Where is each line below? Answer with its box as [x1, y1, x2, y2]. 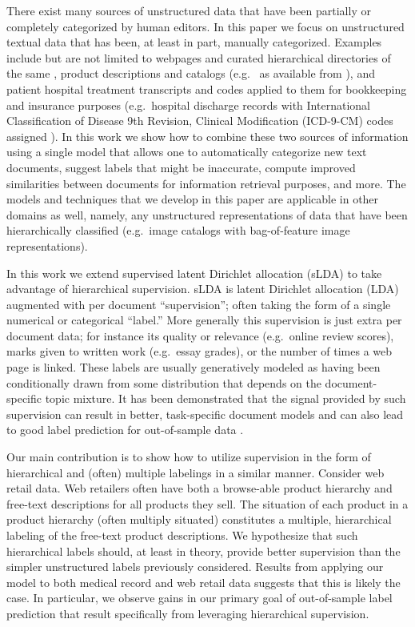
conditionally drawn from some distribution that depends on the [6, 374, 321, 391]
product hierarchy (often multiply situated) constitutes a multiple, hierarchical [6, 511, 392, 528]
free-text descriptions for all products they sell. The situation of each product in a [6, 495, 409, 512]
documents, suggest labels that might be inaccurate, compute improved [6, 159, 356, 175]
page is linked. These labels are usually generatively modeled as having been [6, 359, 381, 376]
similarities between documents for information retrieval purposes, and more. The [6, 175, 406, 191]
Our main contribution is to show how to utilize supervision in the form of [6, 448, 371, 465]
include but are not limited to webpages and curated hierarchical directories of [6, 49, 391, 66]
